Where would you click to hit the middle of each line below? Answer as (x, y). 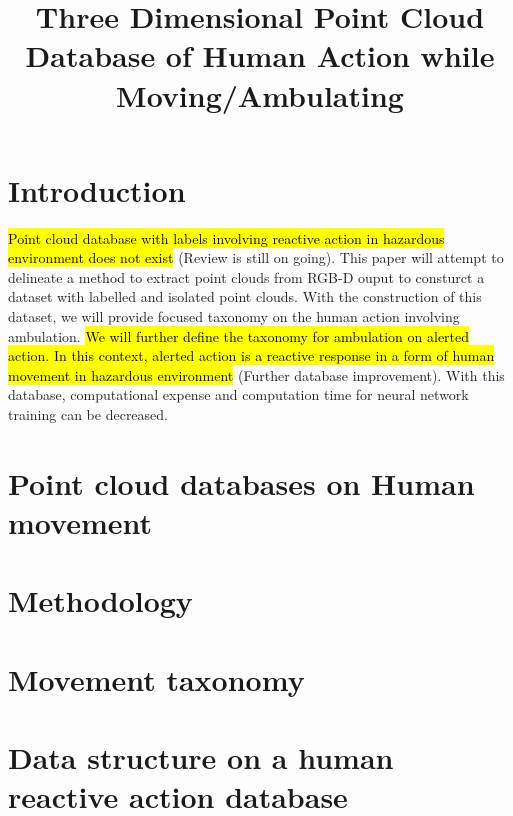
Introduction (97, 189)
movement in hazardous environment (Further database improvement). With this (256, 374)
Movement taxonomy (156, 678)
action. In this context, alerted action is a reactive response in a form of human (251, 355)
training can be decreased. (88, 414)
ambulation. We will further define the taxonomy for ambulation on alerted (239, 335)
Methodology (100, 600)
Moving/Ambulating (260, 94)
